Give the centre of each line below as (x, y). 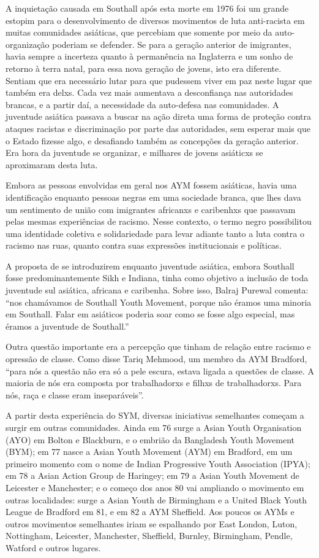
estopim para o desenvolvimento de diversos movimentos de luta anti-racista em (155, 20)
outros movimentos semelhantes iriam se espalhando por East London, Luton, (152, 523)
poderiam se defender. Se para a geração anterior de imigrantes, (172, 44)
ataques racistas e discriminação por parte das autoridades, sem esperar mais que (158, 128)
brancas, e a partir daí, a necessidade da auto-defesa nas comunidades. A (142, 104)
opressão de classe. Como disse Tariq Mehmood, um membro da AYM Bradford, (156, 359)
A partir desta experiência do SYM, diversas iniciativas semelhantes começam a (155, 415)
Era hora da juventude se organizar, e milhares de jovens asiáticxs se (134, 153)
